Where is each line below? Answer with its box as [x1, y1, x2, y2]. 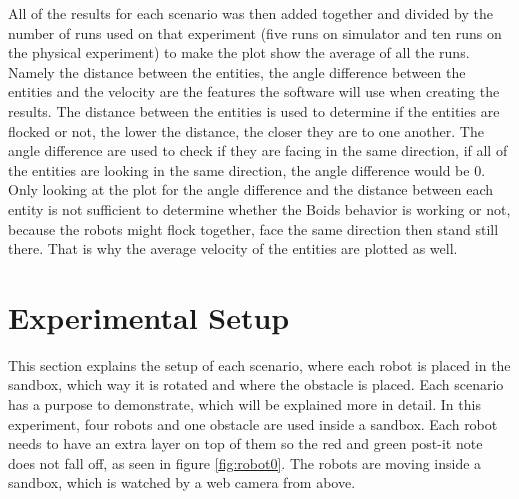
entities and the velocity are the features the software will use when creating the [8, 81, 500, 102]
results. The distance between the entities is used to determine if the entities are [8, 100, 500, 121]
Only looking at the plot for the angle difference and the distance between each [8, 179, 494, 200]
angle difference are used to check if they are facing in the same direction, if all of [8, 140, 508, 161]
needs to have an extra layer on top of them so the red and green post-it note [8, 433, 483, 454]
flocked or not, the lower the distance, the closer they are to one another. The [8, 120, 484, 141]
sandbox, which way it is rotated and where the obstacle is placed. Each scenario [8, 374, 504, 395]
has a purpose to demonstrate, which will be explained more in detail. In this [8, 394, 481, 415]
